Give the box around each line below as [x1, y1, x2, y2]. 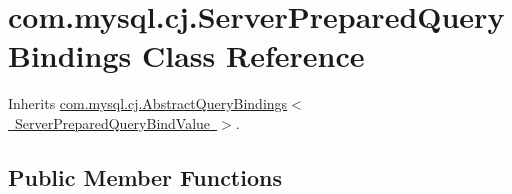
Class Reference [141, 35, 365, 76]
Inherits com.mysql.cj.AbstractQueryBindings [8, 93, 288, 114]
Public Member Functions [8, 161, 282, 192]
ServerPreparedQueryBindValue [14, 112, 211, 133]
